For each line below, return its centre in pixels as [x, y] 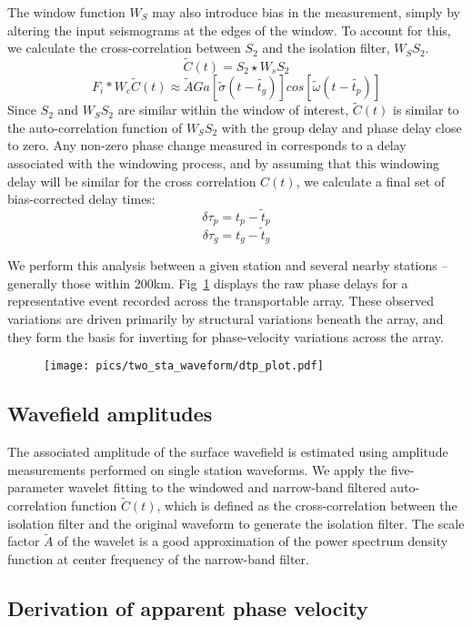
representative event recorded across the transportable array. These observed [221, 301]
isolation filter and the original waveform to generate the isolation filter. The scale [236, 523]
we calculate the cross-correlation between [124, 48]
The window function [66, 12]
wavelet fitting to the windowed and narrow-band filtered [227, 487]
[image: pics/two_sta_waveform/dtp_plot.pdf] [184, 366]
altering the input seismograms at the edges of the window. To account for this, [229, 30]
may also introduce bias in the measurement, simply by [306, 12]
